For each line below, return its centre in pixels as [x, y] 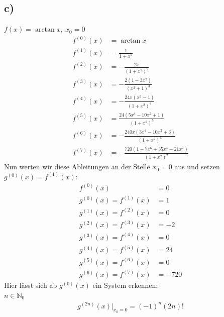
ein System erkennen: [125, 285]
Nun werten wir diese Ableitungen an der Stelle [77, 167]
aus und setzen [197, 167]
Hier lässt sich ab [31, 285]
